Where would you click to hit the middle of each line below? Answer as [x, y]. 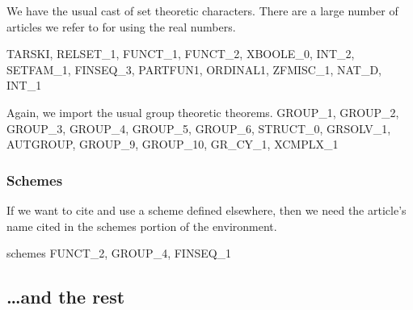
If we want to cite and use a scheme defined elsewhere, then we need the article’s [206, 209]
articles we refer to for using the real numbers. [121, 26]
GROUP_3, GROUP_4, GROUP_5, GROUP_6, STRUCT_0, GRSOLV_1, [199, 128]
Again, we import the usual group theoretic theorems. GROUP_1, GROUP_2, [203, 112]
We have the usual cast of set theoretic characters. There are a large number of [202, 10]
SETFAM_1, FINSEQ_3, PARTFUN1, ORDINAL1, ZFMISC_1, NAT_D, [194, 69]
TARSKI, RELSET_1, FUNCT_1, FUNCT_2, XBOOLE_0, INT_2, [181, 54]
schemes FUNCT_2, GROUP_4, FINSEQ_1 [119, 253]
